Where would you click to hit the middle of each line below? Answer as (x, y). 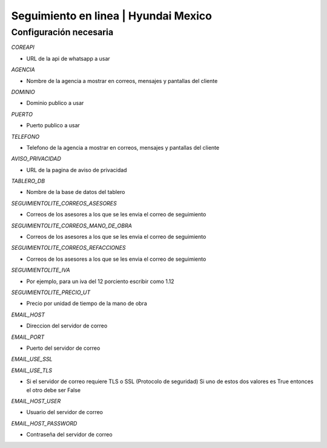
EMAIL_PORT (28, 337)
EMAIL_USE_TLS (32, 370)
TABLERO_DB (28, 181)
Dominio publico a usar (55, 103)
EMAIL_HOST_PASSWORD (44, 423)
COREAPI (23, 47)
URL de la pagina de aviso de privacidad (77, 170)
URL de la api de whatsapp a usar (68, 58)
